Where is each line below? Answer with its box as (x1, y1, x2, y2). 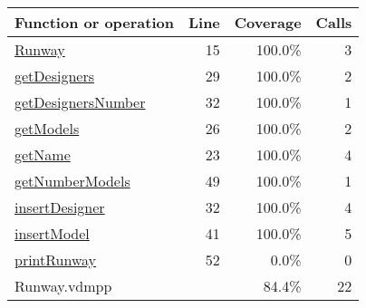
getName (14, 144, 71, 165)
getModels (14, 118, 80, 139)
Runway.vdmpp (14, 275, 112, 296)
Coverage (234, 12, 302, 33)
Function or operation (14, 12, 174, 33)
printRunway (14, 249, 97, 270)
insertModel (14, 223, 90, 244)
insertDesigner (14, 197, 105, 217)
